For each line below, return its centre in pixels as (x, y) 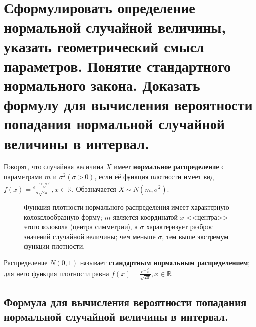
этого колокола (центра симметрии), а (81, 226)
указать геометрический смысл (104, 46)
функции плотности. (54, 246)
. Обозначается (94, 188)
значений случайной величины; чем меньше (90, 236)
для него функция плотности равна (57, 273)
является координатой (145, 217)
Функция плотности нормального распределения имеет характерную (127, 207)
